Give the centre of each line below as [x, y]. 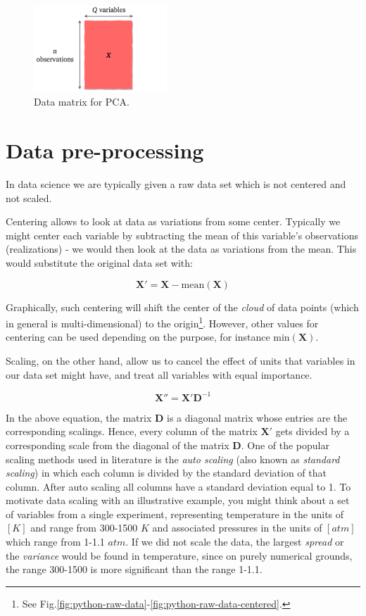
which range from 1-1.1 [55, 542]
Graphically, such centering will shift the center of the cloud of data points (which [182, 307]
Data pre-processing [105, 150]
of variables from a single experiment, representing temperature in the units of [175, 514]
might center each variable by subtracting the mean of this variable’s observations [182, 235]
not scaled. [29, 197]
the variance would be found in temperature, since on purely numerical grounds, [179, 555]
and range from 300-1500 [84, 528]
